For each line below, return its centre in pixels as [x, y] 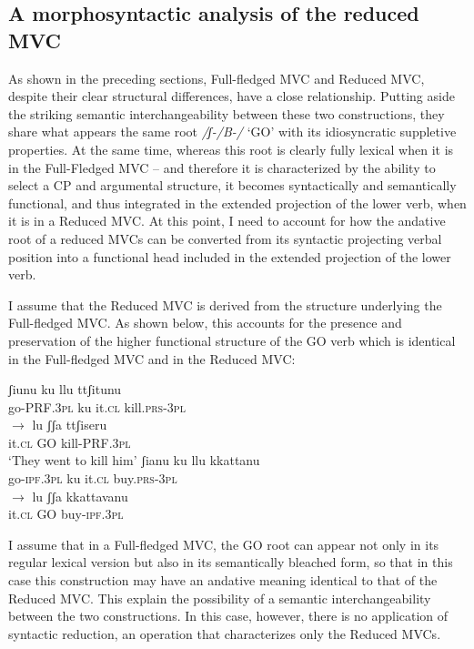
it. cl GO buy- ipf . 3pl [66, 514]
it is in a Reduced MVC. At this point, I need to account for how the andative [227, 221]
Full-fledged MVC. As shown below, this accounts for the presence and [205, 323]
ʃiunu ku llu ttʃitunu [65, 389]
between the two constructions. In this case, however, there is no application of [228, 616]
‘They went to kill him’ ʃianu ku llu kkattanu [134, 460]
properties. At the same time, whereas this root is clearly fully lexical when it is [231, 149]
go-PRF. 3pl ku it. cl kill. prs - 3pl [97, 406]
